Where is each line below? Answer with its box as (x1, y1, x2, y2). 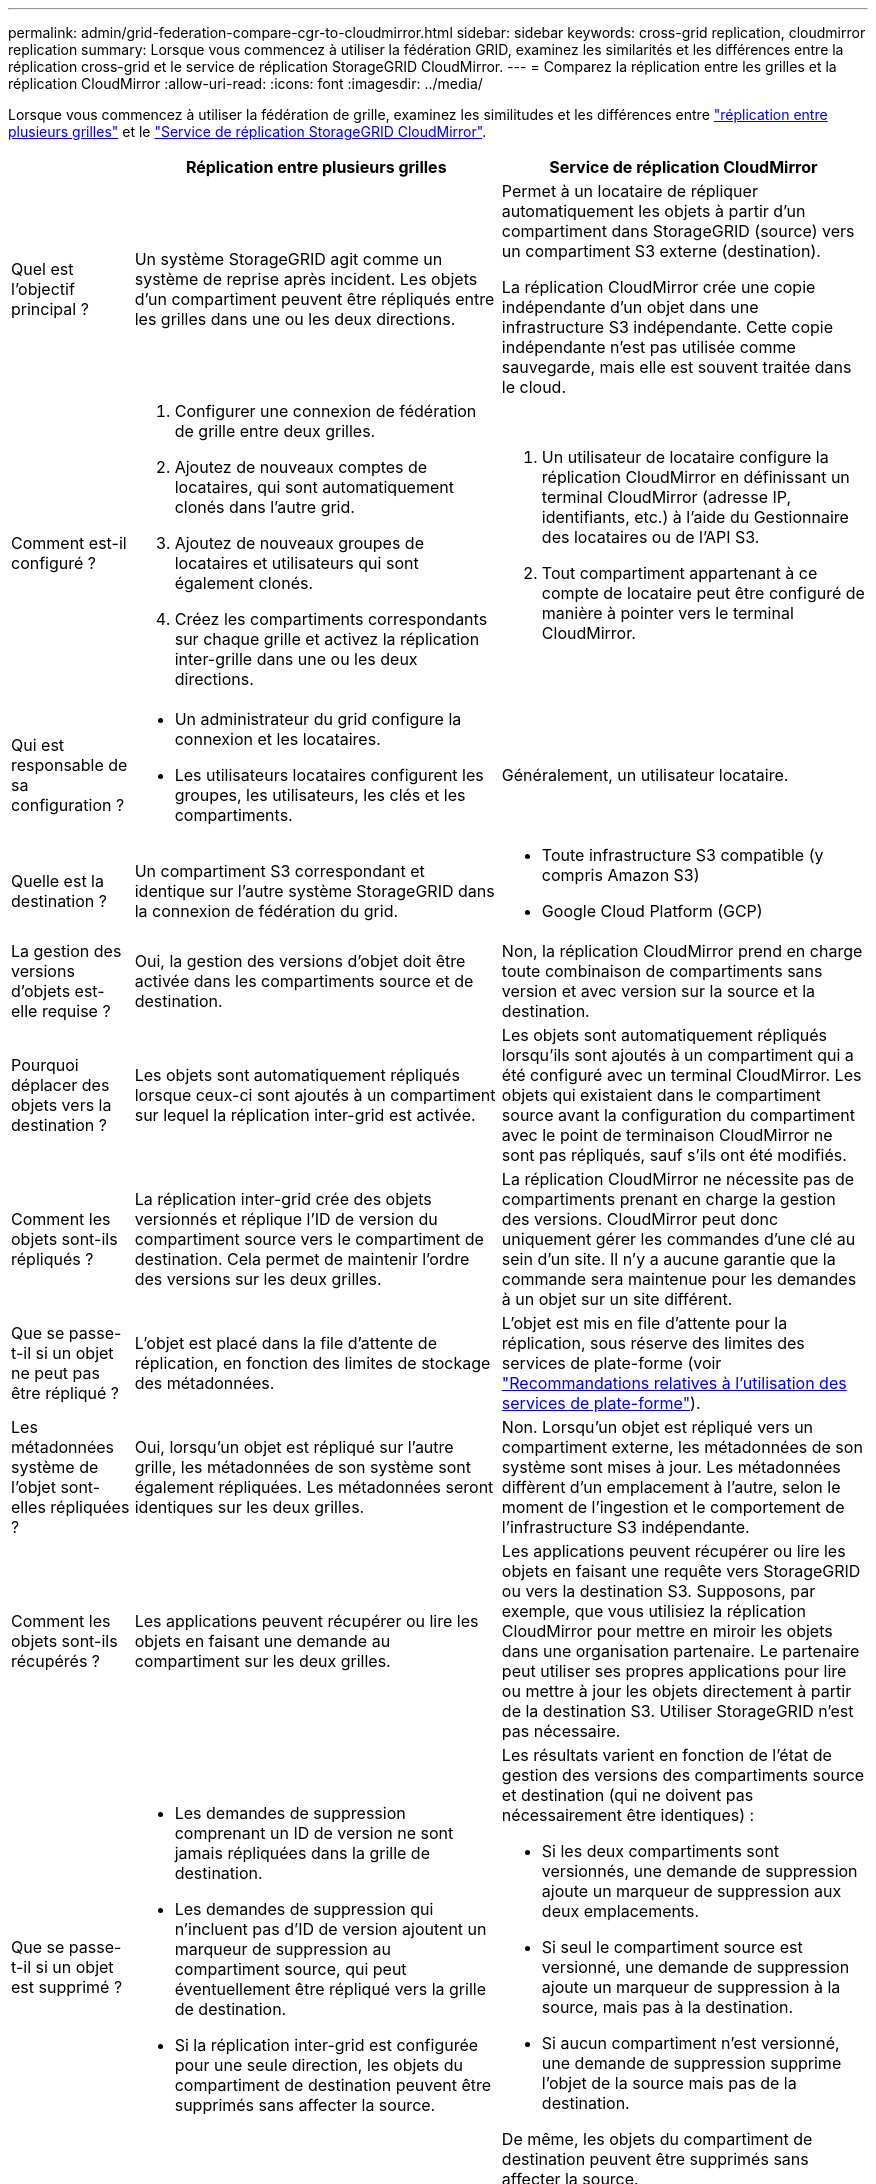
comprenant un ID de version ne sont (174, 1823, 454, 1843)
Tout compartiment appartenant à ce (541, 563, 818, 583)
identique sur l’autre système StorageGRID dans (134, 881, 495, 901)
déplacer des (11, 1075, 110, 1095)
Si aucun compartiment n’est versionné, (541, 2033, 840, 2053)
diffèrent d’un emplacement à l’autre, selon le (501, 1477, 841, 1497)
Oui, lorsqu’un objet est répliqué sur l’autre (134, 1437, 454, 1457)
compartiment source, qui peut (174, 1959, 407, 1979)
